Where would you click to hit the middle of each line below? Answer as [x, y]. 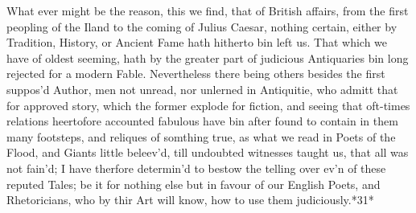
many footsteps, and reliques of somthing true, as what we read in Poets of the [201, 136]
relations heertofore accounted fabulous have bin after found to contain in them [202, 121]
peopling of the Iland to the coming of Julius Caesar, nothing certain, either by [202, 26]
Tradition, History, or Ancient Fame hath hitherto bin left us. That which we [197, 42]
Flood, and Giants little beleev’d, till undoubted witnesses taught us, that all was [208, 152]
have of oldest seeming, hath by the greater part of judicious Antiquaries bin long [208, 57]
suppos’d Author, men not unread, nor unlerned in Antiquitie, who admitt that [202, 89]
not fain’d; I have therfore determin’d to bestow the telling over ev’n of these [196, 168]
